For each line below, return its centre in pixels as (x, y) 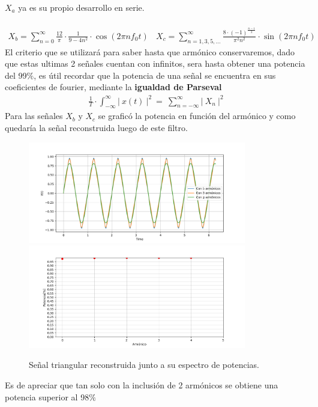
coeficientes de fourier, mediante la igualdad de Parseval (113, 87)
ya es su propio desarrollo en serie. (81, 7)
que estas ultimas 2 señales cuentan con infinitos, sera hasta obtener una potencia (155, 63)
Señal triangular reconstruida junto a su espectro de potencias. (144, 365)
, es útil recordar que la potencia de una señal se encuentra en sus (155, 75)
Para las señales (34, 116)
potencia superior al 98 (47, 396)
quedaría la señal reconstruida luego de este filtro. (96, 127)
